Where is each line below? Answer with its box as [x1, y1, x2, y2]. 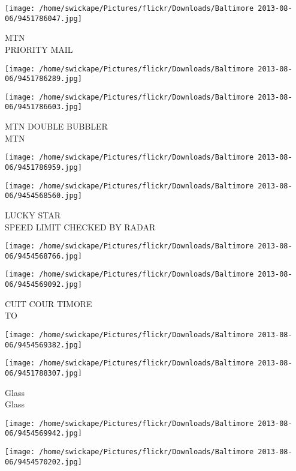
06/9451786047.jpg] [5, 14, 82, 23]
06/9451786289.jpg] [5, 74, 82, 83]
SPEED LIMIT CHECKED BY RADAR [5, 220, 156, 233]
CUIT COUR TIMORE [5, 297, 92, 310]
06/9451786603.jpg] [5, 103, 82, 112]
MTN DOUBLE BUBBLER [5, 120, 108, 133]
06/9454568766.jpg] [5, 251, 82, 260]
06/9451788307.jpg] [5, 368, 82, 377]
